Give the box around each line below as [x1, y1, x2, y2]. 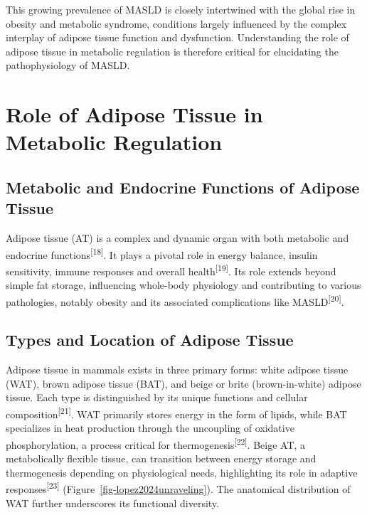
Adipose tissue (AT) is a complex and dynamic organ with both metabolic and [6, 230, 349, 245]
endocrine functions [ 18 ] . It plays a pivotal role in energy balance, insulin [6, 245, 318, 262]
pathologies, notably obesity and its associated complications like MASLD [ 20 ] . [6, 292, 344, 309]
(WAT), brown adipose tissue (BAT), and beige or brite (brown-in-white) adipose [6, 376, 361, 391]
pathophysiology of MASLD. [6, 58, 130, 73]
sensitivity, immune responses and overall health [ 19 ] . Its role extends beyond [6, 261, 336, 278]
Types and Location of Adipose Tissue [6, 329, 294, 351]
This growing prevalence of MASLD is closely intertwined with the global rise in [6, 2, 356, 16]
